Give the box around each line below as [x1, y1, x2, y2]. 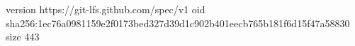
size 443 [6, 29, 40, 44]
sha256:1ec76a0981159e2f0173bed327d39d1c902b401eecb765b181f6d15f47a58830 [6, 15, 350, 30]
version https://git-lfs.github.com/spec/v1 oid [6, 2, 205, 16]
